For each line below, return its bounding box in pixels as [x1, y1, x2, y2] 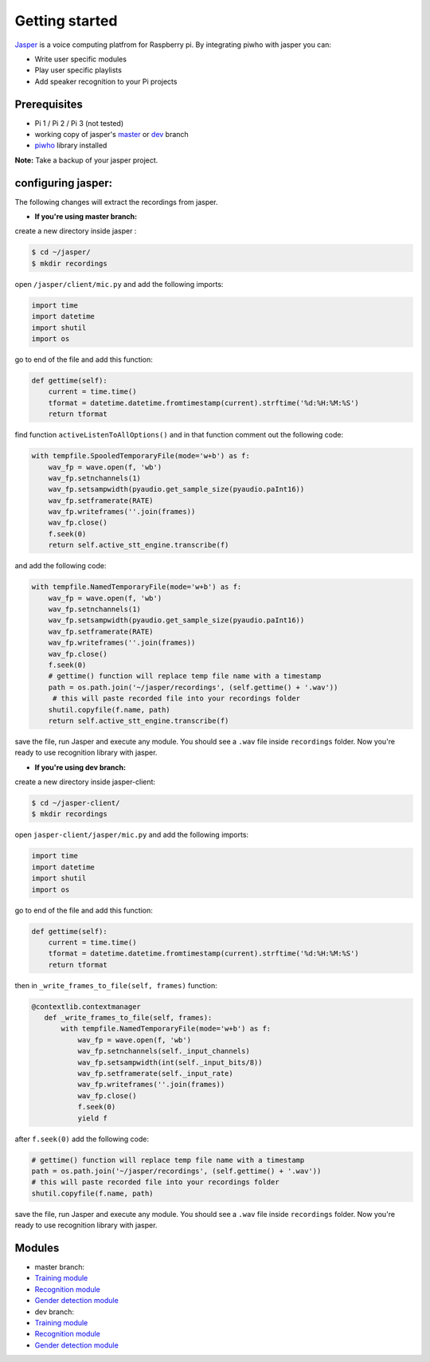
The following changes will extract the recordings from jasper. [14, 197, 218, 206]
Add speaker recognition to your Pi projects [34, 77, 178, 86]
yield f [77, 1113, 107, 1123]
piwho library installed [34, 140, 107, 151]
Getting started [14, 12, 118, 29]
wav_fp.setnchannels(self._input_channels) [77, 1046, 250, 1056]
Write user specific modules [34, 54, 127, 64]
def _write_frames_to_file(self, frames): [44, 1013, 213, 1022]
